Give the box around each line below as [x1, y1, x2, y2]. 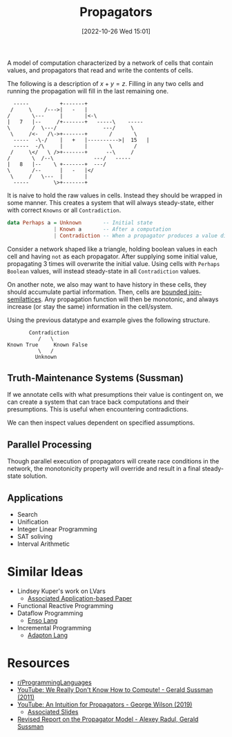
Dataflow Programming [17, 609, 84, 617]
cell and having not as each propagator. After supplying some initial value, [7, 252, 218, 260]
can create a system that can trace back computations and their [7, 398, 189, 406]
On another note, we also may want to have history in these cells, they [7, 280, 207, 288]
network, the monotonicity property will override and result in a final [7, 465, 201, 473]
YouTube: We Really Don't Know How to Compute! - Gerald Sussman [17, 685, 213, 693]
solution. [23, 472, 48, 480]
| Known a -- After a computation [53, 226, 171, 233]
